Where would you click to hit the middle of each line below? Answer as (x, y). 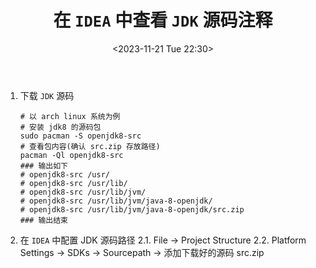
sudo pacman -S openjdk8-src (80, 136)
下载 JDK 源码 (47, 95)
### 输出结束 (43, 220)
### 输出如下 (43, 166)
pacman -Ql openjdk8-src (71, 155)
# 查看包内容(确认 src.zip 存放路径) (90, 146)
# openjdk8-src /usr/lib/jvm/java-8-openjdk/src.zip (132, 209)
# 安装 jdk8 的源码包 (60, 127)
